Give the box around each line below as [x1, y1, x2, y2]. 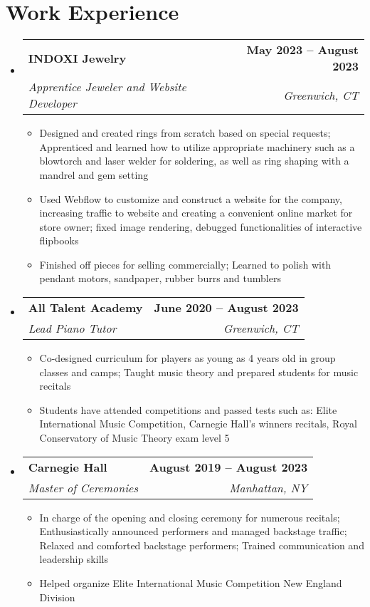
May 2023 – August [246, 41, 359, 58]
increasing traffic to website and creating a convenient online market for [39, 205, 353, 220]
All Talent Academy [28, 299, 143, 316]
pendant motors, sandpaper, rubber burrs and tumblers [39, 271, 281, 286]
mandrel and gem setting [39, 167, 149, 182]
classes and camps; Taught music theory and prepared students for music [39, 364, 359, 379]
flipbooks [39, 233, 79, 248]
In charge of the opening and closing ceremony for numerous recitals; [39, 509, 340, 524]
